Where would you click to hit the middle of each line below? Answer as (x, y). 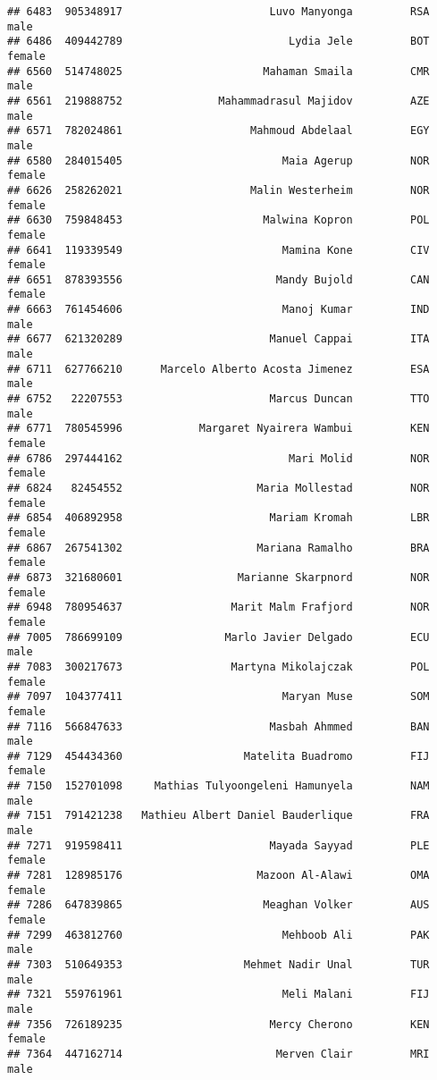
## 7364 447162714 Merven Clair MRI (218, 1054)
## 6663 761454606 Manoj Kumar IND (218, 310)
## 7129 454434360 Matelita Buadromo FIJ (218, 756)
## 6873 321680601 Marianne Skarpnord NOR (218, 577)
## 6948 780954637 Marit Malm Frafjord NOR (218, 607)
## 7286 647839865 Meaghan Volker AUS (218, 905)
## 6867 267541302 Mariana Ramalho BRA (218, 548)
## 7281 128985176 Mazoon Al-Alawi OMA (218, 876)
